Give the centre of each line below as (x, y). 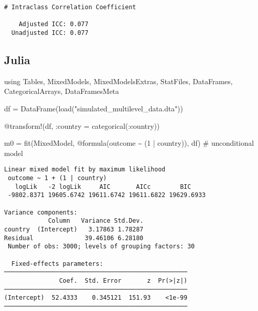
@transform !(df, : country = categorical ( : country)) (82, 125)
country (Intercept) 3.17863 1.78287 (74, 229)
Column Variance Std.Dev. (96, 221)
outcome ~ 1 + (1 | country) (57, 178)
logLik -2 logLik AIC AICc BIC (103, 187)
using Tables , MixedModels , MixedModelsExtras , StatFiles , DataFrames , (119, 81)
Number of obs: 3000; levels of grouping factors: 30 (101, 247)
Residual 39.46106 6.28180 (74, 238)
